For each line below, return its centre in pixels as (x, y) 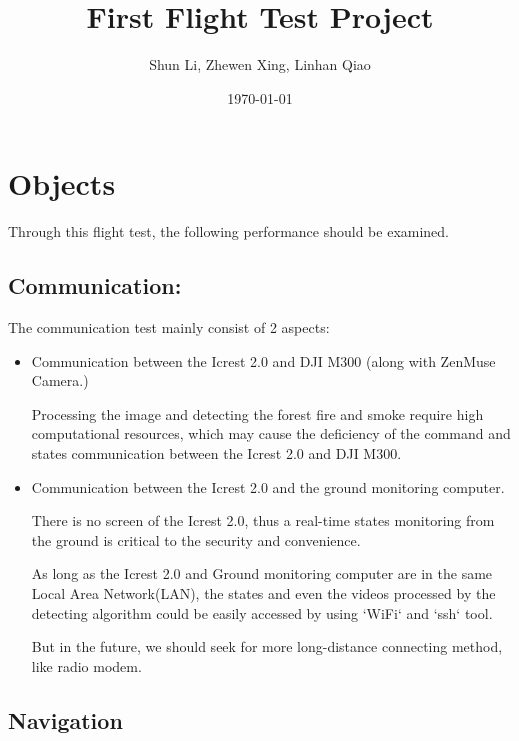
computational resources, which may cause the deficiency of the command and (271, 433)
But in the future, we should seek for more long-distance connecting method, (267, 646)
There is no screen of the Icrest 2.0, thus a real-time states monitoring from (263, 520)
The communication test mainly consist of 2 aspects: (169, 327)
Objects (62, 183)
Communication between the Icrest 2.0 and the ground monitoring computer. (268, 486)
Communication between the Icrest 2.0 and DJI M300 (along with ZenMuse (263, 360)
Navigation (65, 719)
